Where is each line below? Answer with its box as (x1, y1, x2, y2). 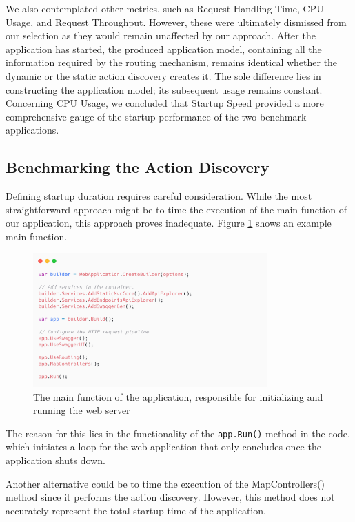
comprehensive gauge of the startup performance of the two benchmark (6, 109, 307, 123)
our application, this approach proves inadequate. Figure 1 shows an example (6, 216, 332, 230)
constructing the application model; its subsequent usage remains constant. (6, 82, 323, 96)
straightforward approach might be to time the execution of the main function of (6, 202, 347, 216)
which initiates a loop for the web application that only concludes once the (6, 439, 321, 454)
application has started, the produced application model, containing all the (6, 41, 322, 56)
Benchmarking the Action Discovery (6, 156, 270, 178)
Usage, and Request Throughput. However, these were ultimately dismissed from (6, 14, 347, 29)
